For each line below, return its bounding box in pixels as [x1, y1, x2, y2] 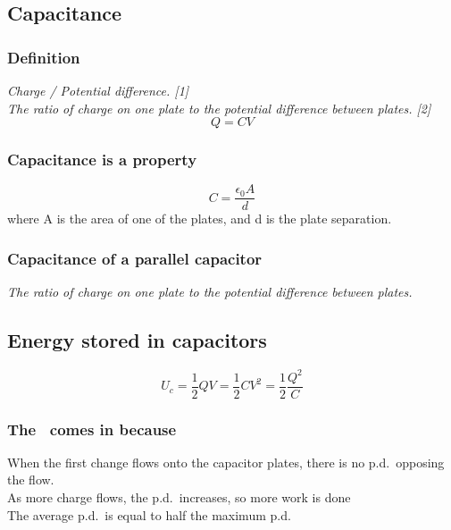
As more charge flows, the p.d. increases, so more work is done [7, 488, 351, 507]
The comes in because [7, 417, 177, 440]
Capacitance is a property [7, 148, 197, 171]
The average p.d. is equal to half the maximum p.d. [7, 505, 291, 524]
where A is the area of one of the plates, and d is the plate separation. [7, 209, 392, 228]
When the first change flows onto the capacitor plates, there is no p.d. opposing [7, 452, 445, 471]
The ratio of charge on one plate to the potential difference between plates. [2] [7, 98, 431, 117]
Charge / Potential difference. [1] [7, 81, 189, 99]
